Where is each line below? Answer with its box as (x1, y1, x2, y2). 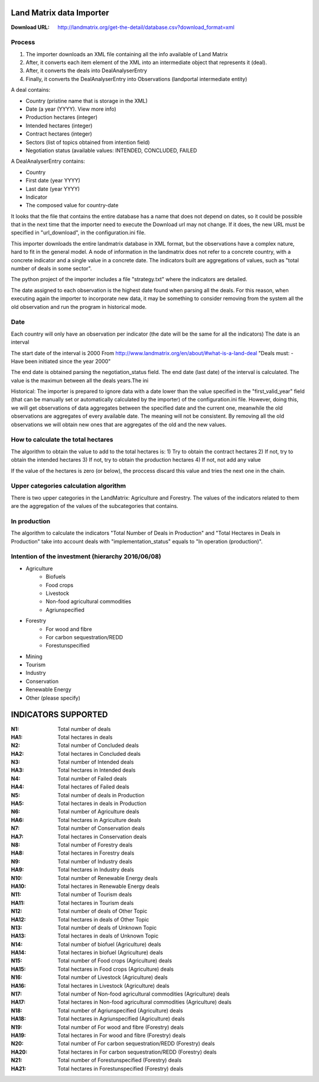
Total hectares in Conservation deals (57, 833, 147, 840)
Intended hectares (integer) (25, 122, 93, 129)
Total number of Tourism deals (57, 891, 132, 898)
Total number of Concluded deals (57, 742, 139, 749)
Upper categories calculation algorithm (11, 482, 126, 490)
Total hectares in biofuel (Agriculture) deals (57, 949, 164, 956)
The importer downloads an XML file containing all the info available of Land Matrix (25, 50, 228, 57)
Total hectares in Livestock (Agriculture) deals (57, 982, 170, 989)
